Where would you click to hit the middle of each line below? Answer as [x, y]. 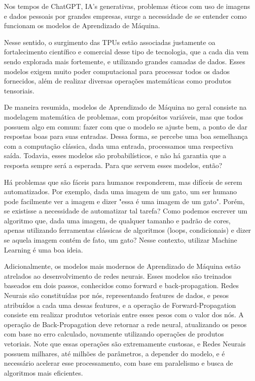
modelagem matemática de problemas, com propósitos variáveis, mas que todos [124, 116]
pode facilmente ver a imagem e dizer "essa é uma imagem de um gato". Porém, [124, 201]
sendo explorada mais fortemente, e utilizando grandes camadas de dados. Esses [125, 61]
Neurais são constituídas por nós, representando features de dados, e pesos [116, 295]
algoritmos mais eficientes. [44, 372]
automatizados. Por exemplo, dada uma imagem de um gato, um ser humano [121, 191]
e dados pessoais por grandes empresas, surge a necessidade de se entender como [126, 16]
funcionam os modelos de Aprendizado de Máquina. [82, 25]
